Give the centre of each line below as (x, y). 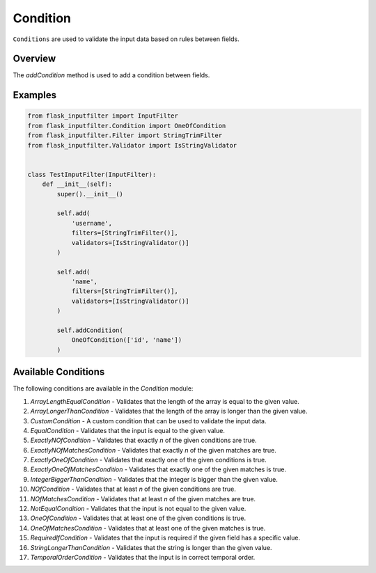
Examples (35, 95)
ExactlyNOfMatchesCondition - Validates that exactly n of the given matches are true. (153, 450)
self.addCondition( (90, 330)
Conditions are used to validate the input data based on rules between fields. (126, 39)
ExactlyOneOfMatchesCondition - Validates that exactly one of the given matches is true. (158, 469)
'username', (92, 223)
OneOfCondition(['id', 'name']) (127, 340)
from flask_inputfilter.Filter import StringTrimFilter (125, 135)
